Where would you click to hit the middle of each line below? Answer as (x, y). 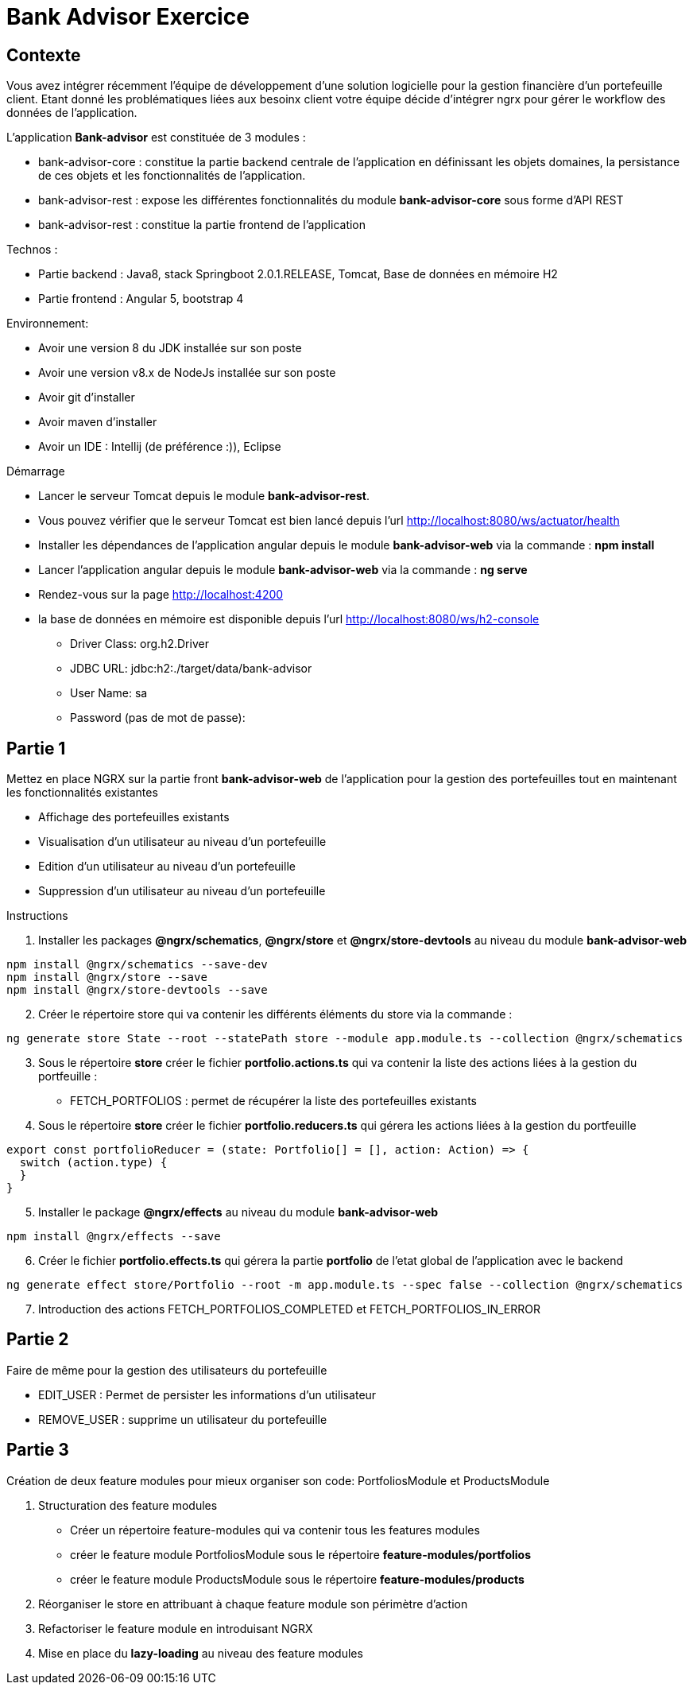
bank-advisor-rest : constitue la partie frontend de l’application (202, 225)
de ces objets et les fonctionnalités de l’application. (172, 176)
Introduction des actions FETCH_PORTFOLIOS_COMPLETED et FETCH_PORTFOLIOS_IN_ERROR (290, 1309)
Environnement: (48, 324)
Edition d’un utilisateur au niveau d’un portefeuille (167, 867)
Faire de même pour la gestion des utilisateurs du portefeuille (167, 1370)
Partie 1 (36, 748)
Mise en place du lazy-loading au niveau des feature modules (201, 1653)
